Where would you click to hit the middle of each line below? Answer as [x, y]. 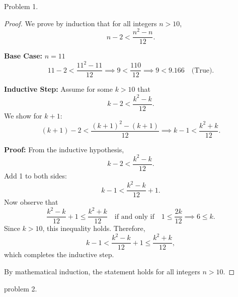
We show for [23, 115]
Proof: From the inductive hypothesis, [64, 149]
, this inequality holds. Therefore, [94, 228]
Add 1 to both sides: [35, 175]
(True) [202, 70]
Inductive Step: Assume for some [58, 89]
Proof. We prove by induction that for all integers [81, 23]
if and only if [134, 217]
